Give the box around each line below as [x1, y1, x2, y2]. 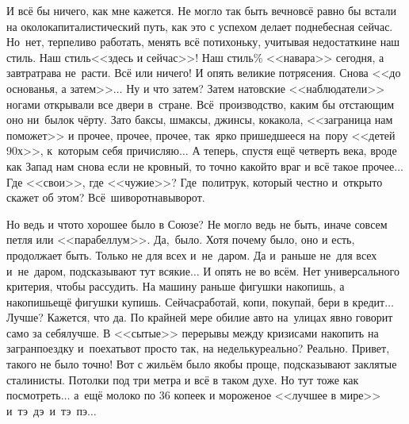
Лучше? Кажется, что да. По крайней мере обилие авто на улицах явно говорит [6, 309, 393, 326]
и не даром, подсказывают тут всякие [6, 262, 190, 279]
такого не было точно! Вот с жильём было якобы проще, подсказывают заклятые [6, 356, 397, 372]
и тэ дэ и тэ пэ [6, 402, 87, 418]
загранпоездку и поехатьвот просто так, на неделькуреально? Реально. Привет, [6, 340, 390, 357]
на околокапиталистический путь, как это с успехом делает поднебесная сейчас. [6, 17, 393, 34]
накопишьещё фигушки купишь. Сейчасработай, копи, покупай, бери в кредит [6, 293, 385, 310]
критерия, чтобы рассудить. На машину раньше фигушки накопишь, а [6, 278, 345, 295]
